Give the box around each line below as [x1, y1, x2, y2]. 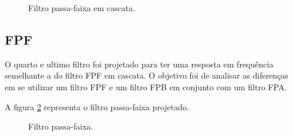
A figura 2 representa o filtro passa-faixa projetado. [5, 100, 189, 113]
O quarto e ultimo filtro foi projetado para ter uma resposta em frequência [5, 57, 274, 70]
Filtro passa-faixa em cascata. [28, 2, 136, 13]
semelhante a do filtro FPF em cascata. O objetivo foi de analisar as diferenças [5, 69, 288, 81]
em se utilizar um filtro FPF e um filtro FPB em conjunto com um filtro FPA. [5, 80, 287, 93]
